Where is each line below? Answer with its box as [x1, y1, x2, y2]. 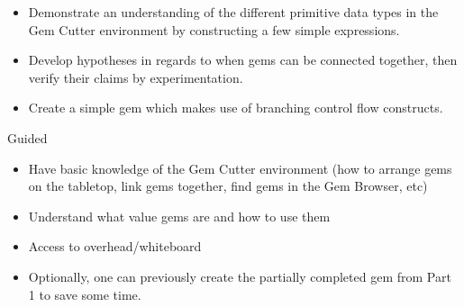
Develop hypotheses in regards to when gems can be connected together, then [28, 50, 458, 69]
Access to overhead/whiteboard [28, 237, 202, 256]
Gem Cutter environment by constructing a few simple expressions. [28, 20, 400, 39]
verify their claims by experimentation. [28, 68, 243, 86]
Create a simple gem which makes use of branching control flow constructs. [28, 98, 443, 117]
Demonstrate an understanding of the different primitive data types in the [28, 3, 439, 21]
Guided [7, 128, 48, 147]
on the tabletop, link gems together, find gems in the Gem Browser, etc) [28, 176, 428, 195]
